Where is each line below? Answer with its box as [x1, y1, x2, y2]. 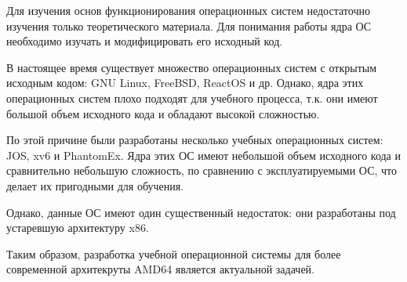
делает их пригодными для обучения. [6, 177, 184, 193]
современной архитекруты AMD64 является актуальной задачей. [6, 261, 314, 277]
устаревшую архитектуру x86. [6, 219, 149, 236]
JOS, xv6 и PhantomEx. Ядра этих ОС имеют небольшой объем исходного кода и [6, 146, 401, 163]
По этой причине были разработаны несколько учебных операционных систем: [6, 132, 383, 148]
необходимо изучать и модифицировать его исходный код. [6, 33, 283, 49]
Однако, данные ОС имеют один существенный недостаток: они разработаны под [6, 204, 396, 220]
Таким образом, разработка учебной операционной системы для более [6, 245, 341, 262]
